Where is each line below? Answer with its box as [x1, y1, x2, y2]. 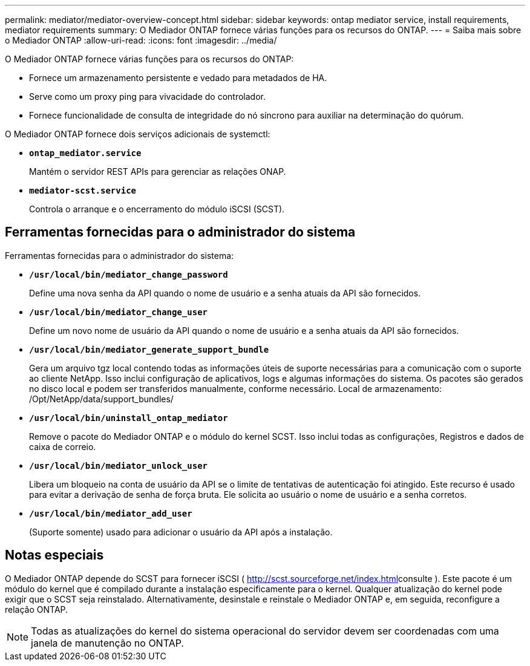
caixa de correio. [29, 441, 96, 452]
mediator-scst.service [29, 186, 137, 195]
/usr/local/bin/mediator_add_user [29, 508, 192, 518]
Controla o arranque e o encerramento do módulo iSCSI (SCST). [29, 204, 285, 214]
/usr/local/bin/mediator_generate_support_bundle [29, 344, 269, 354]
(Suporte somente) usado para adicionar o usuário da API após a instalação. [29, 526, 333, 537]
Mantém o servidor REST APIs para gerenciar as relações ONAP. [29, 166, 286, 177]
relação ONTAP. [5, 604, 68, 615]
